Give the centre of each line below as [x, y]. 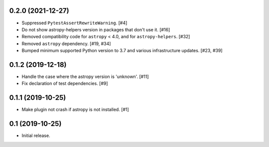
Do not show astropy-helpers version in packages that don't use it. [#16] [96, 29]
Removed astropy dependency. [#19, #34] [66, 43]
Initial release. [36, 136]
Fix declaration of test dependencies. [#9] [65, 83]
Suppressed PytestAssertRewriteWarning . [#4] [74, 23]
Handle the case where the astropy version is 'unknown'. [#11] [85, 76]
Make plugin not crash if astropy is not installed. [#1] [75, 110]
